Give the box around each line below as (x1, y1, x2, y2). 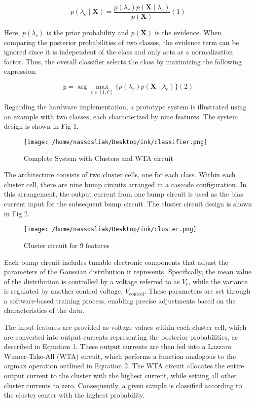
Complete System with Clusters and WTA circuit (24, 152, 173, 163)
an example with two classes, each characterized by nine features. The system (4, 111, 238, 121)
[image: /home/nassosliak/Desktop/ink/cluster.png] (24, 226, 197, 233)
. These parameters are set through (144, 286, 251, 296)
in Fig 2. (4, 208, 30, 218)
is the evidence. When (155, 27, 221, 38)
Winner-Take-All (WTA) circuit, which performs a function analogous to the (4, 351, 236, 361)
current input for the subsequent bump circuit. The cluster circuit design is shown (4, 199, 252, 209)
